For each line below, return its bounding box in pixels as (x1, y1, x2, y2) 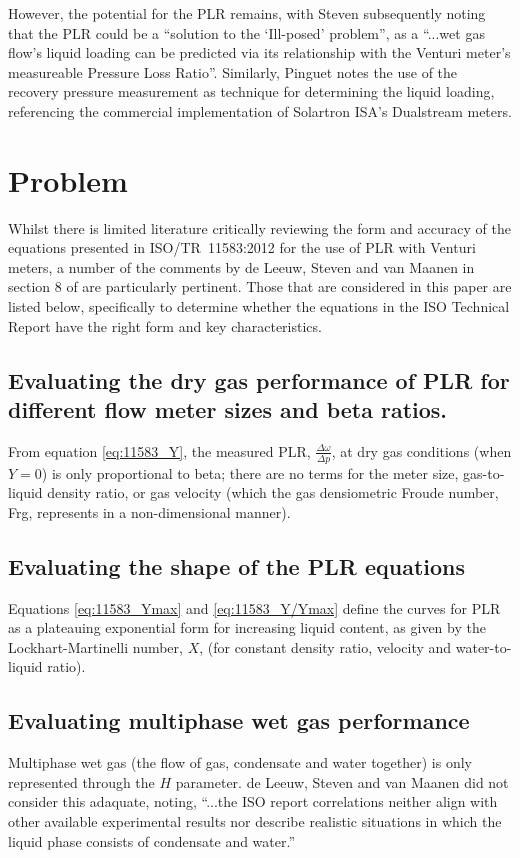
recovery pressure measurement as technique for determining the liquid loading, (8, 81, 495, 102)
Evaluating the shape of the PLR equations (8, 550, 466, 581)
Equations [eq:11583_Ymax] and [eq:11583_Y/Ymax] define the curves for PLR (8, 597, 501, 618)
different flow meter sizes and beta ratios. (8, 394, 448, 425)
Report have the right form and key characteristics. (8, 315, 322, 336)
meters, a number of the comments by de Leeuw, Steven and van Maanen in (8, 256, 475, 277)
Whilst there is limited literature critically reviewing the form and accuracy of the (8, 217, 511, 238)
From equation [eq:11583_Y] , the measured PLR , (8, 440, 311, 461)
